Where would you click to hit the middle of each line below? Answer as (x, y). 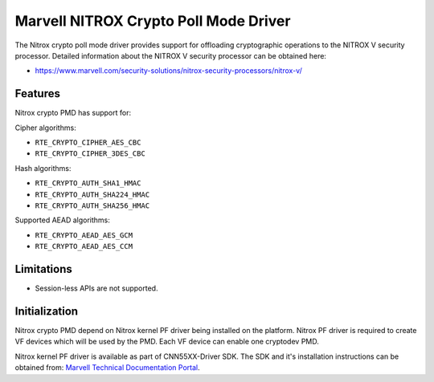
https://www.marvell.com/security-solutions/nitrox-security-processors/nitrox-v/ (169, 71)
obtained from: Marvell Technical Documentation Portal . (107, 368)
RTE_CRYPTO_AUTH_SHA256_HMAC (92, 205)
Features (37, 93)
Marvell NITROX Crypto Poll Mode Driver (153, 21)
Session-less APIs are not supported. (96, 288)
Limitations (43, 269)
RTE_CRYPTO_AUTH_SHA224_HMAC (92, 194)
